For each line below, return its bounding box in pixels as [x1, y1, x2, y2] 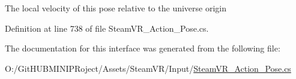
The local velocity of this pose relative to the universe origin [5, 2, 226, 14]
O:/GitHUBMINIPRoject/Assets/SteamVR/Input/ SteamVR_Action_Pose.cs [5, 62, 291, 74]
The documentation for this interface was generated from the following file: [5, 42, 280, 54]
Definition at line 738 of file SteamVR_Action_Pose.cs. [5, 22, 209, 34]
